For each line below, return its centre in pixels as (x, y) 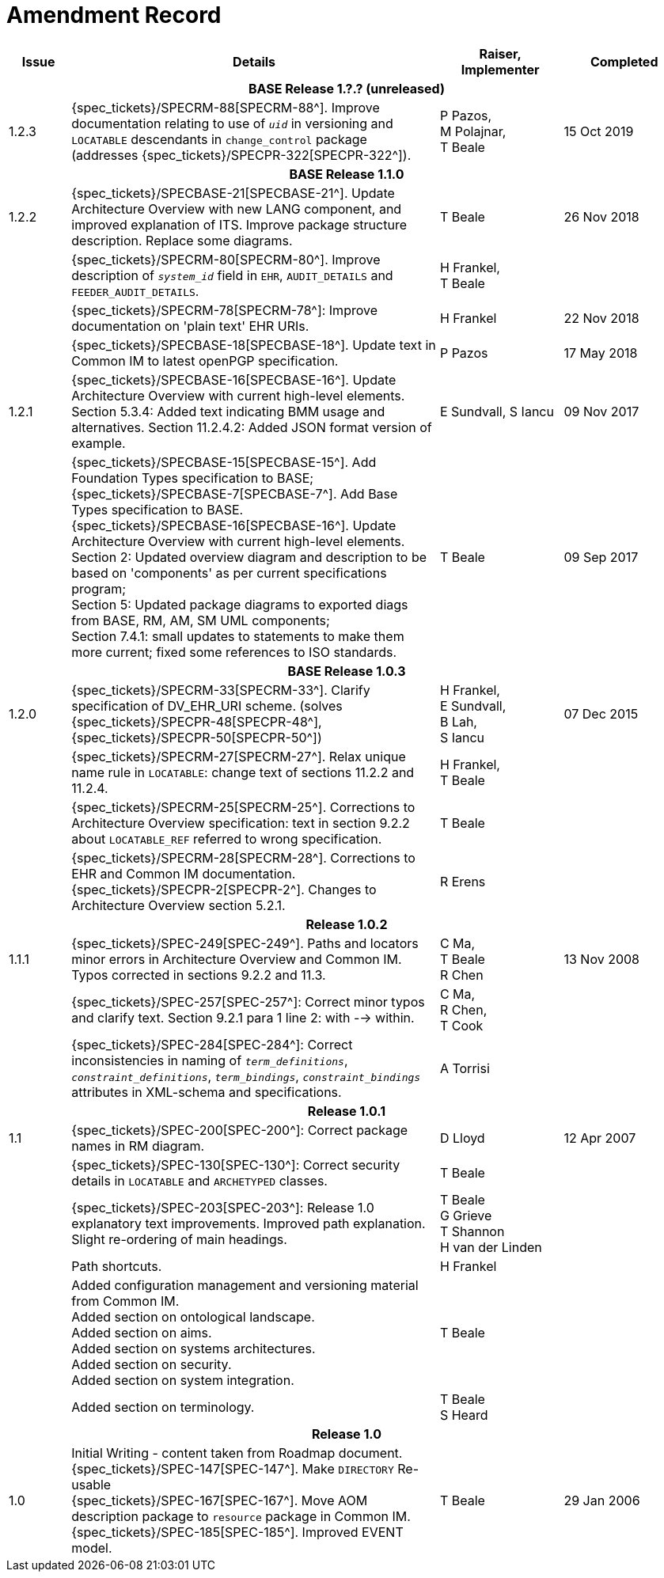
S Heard (464, 1415)
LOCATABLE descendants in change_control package (219, 139)
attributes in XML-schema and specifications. (207, 1092)
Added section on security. (152, 1364)
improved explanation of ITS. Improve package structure (239, 224)
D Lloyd (462, 1138)
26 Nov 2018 (601, 216)
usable (91, 1484)
